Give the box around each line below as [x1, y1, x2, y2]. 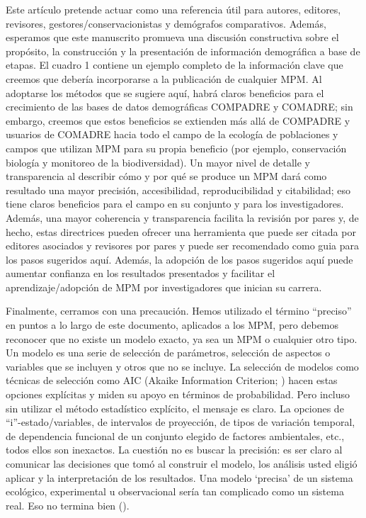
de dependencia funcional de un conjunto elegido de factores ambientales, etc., [6, 428, 345, 443]
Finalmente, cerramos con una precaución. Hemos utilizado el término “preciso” [6, 303, 352, 318]
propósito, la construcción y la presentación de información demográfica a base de [6, 43, 360, 58]
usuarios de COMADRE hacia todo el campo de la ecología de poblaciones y [6, 127, 338, 142]
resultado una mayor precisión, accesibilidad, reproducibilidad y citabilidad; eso [6, 182, 351, 197]
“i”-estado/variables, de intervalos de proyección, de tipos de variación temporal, [6, 415, 355, 429]
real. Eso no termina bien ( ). [6, 497, 130, 512]
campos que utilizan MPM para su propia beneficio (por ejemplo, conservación [6, 140, 347, 155]
